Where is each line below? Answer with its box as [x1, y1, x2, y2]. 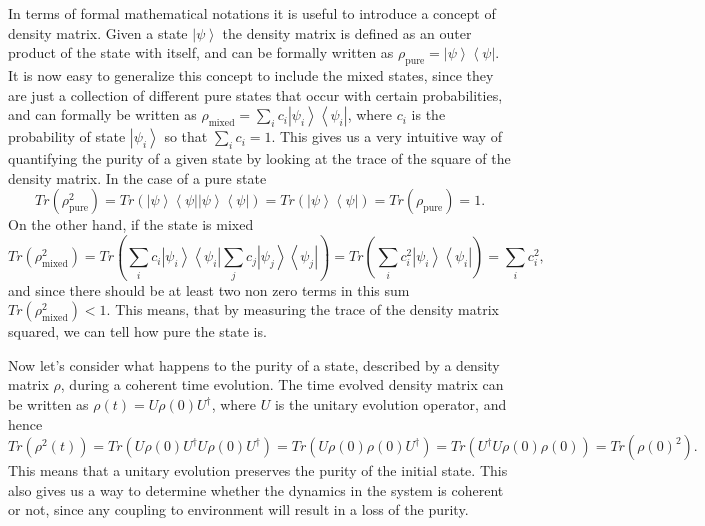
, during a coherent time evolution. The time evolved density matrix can [60, 374, 504, 395]
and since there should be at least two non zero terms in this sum [8, 279, 410, 300]
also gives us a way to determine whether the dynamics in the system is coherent [8, 479, 504, 500]
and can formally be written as [8, 104, 197, 125]
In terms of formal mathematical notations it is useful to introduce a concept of [8, 3, 496, 23]
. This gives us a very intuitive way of [271, 126, 502, 147]
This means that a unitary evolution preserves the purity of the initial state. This [8, 460, 508, 481]
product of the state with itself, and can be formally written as [8, 42, 394, 63]
